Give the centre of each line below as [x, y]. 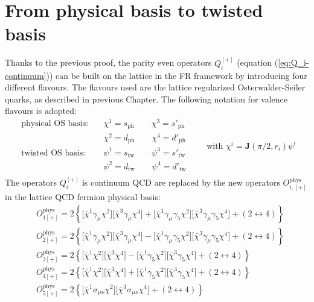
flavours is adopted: [41, 111]
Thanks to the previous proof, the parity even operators [108, 62]
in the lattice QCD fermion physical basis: [83, 196]
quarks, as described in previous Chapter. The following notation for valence [146, 99]
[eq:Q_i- [293, 62]
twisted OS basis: [53, 153]
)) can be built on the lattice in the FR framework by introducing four [177, 75]
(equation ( [258, 62]
